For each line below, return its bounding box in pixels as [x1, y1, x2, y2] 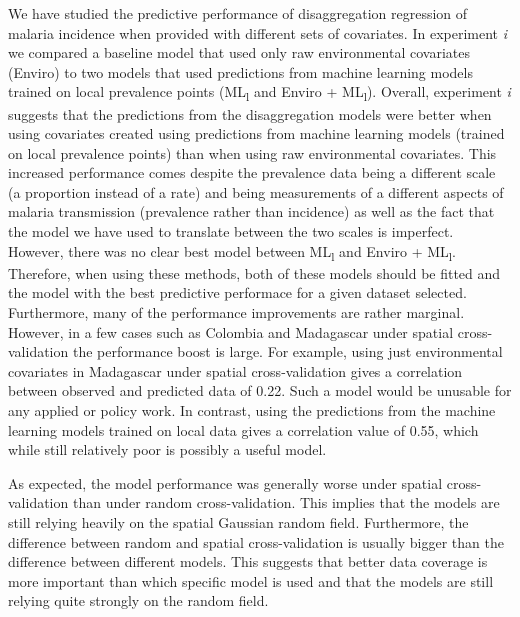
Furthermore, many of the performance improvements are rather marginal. [8, 301, 465, 322]
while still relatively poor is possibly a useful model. [8, 439, 327, 460]
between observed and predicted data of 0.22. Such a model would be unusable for [8, 380, 512, 401]
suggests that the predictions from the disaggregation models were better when [8, 103, 492, 124]
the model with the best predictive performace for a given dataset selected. [8, 282, 467, 303]
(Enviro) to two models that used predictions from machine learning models [8, 61, 473, 82]
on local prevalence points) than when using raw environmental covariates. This [8, 142, 497, 163]
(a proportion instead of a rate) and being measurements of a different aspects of [8, 181, 504, 202]
